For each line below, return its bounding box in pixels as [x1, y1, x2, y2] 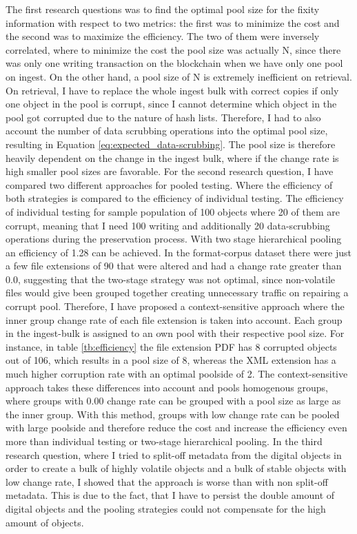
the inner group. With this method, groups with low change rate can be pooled [6, 407, 340, 421]
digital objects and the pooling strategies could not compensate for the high [6, 501, 326, 515]
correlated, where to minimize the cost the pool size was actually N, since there [6, 42, 341, 57]
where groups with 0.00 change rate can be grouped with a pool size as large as [6, 393, 341, 408]
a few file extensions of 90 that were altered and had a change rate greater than [6, 258, 342, 273]
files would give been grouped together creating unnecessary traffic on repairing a [6, 285, 349, 300]
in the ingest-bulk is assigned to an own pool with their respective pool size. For [6, 326, 345, 340]
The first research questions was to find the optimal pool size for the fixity [6, 2, 320, 16]
